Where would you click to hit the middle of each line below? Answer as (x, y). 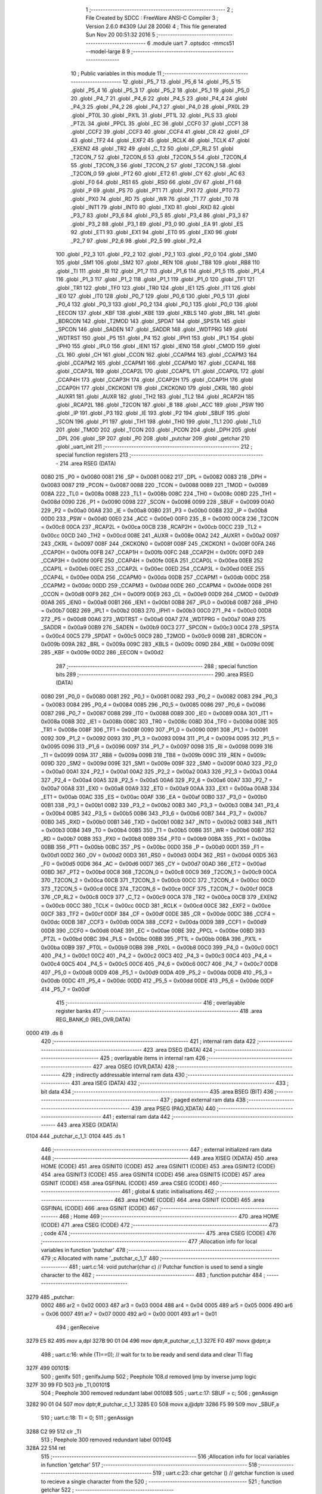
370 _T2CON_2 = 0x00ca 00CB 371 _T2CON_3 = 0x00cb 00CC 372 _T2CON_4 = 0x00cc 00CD (158, 880)
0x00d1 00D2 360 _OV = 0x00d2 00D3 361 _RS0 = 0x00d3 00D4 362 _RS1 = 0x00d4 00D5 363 (159, 855)
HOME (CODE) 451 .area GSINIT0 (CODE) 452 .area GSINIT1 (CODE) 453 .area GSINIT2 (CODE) (158, 1166)
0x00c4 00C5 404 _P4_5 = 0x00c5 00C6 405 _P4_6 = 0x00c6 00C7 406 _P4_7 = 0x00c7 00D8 (160, 964)
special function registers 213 (92, 455)
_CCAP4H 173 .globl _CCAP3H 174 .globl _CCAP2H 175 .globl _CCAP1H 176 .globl (154, 379)
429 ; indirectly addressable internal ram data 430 (123, 1075)
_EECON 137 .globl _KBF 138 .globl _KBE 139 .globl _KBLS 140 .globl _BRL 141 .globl (158, 313)
